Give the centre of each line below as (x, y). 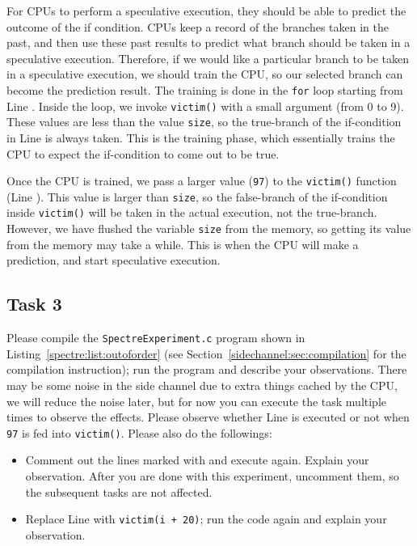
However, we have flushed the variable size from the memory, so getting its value (209, 229)
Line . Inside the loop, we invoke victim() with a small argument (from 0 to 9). (205, 106)
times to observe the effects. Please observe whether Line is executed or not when (208, 417)
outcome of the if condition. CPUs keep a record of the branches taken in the (198, 26)
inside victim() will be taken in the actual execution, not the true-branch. (192, 212)
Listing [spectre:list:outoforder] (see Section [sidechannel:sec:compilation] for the (206, 353)
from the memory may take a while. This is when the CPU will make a (183, 244)
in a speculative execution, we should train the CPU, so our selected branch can (205, 74)
